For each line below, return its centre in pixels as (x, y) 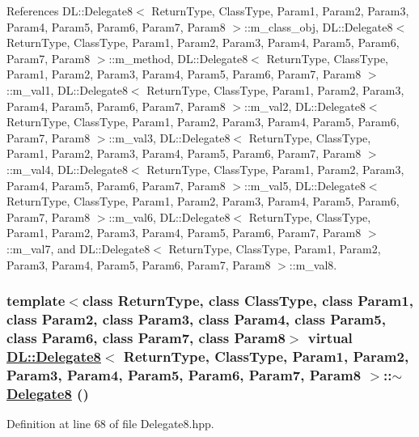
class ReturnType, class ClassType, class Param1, (248, 301)
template (36, 301)
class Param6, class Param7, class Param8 (146, 337)
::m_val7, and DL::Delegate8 (78, 248)
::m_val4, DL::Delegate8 (67, 169)
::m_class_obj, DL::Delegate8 (319, 26)
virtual (330, 337)
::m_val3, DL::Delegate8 (169, 137)
